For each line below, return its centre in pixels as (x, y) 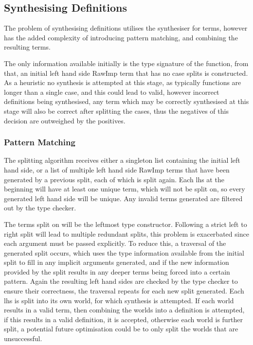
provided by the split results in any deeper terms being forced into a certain (117, 271)
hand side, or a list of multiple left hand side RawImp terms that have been (117, 169)
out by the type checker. (40, 208)
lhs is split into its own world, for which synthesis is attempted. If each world (119, 300)
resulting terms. (27, 47)
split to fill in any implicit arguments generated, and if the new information (117, 262)
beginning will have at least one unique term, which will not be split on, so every (125, 189)
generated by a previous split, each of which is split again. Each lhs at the (114, 179)
